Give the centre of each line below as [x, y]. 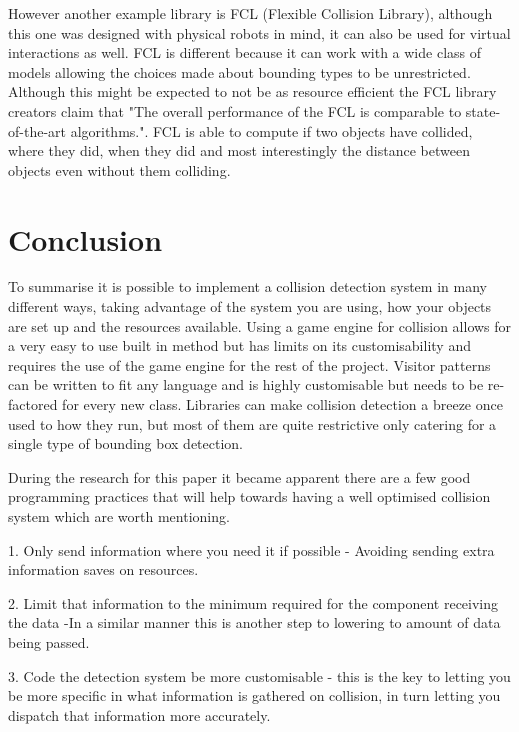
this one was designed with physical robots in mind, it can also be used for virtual [259, 32]
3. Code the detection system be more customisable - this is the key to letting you [259, 675]
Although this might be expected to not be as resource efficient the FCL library [252, 91]
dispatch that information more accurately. [139, 714]
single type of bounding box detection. [126, 443]
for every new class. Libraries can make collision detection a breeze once [282, 404]
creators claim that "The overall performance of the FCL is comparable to [235, 110]
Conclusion [85, 238]
